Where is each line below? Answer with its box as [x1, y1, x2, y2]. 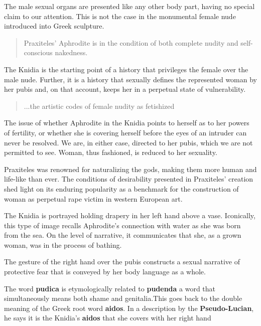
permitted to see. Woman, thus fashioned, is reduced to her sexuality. [4, 147, 217, 157]
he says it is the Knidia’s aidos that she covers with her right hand [4, 312, 211, 323]
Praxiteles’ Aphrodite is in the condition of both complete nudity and [24, 37, 238, 48]
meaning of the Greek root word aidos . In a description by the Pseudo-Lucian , [4, 302, 254, 313]
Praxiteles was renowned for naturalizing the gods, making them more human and [4, 164, 257, 174]
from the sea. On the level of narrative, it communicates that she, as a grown [4, 230, 241, 240]
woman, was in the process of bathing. [4, 239, 122, 250]
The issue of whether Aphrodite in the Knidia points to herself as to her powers [4, 117, 249, 128]
